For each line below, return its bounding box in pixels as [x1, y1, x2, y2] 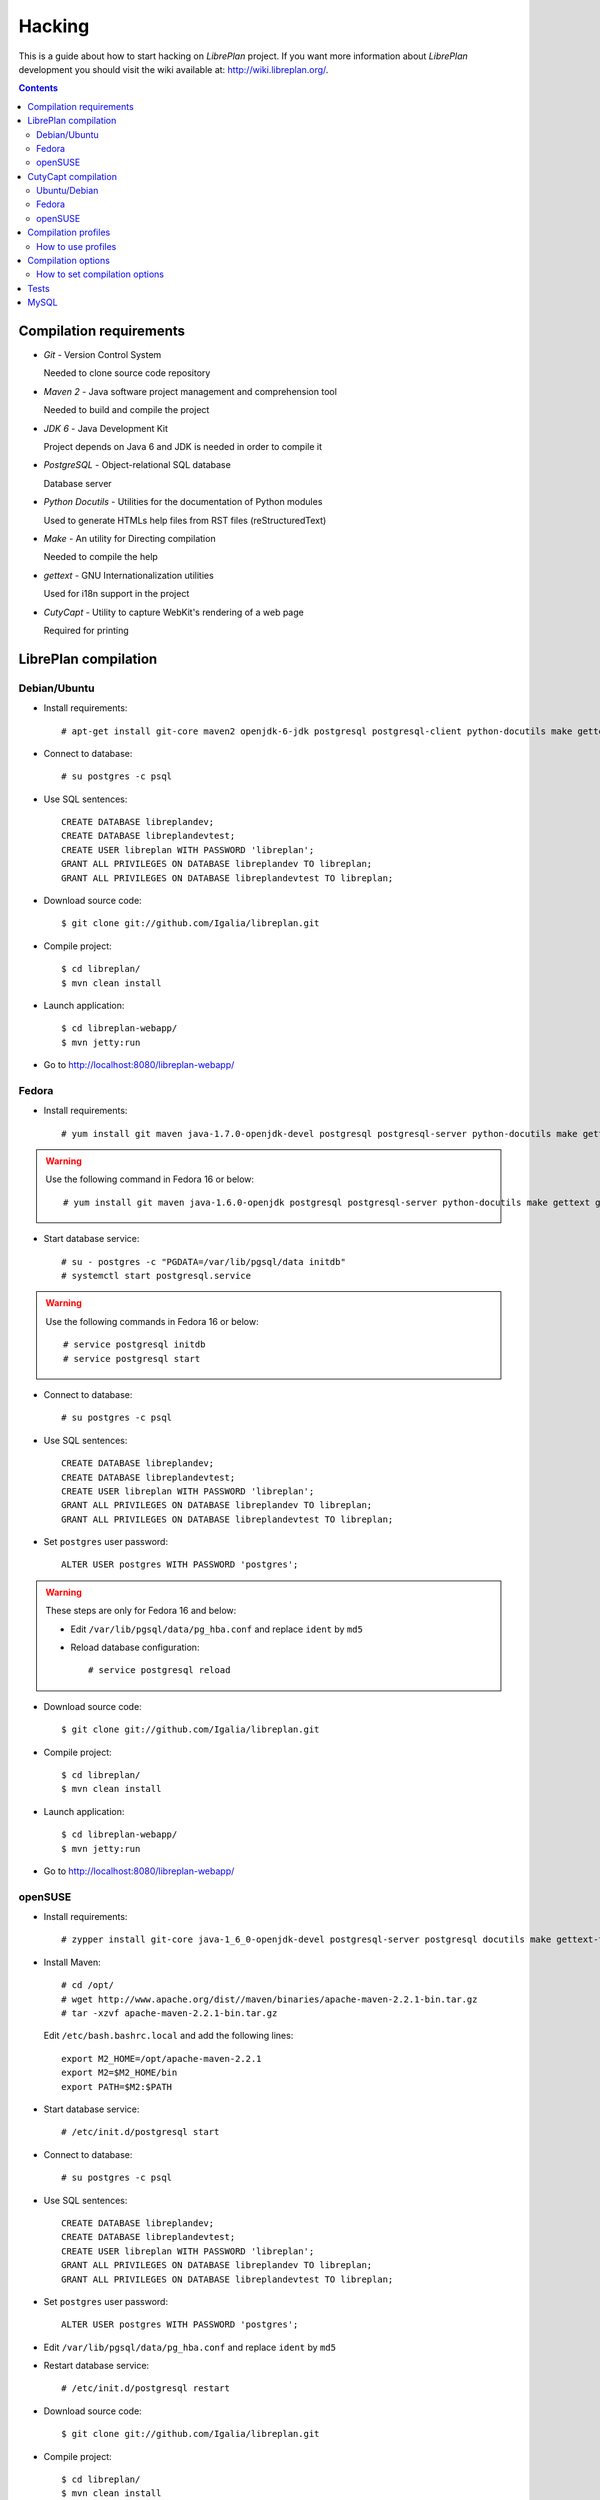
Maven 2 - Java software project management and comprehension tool [43, 385, 337, 397]
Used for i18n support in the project [43, 588, 190, 600]
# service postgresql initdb [63, 1339, 206, 1350]
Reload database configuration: [70, 1641, 200, 1654]
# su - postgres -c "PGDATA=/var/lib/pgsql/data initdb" [61, 1256, 347, 1267]
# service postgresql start [63, 1353, 201, 1364]
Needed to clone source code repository [43, 367, 211, 379]
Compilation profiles [27, 226, 111, 239]
